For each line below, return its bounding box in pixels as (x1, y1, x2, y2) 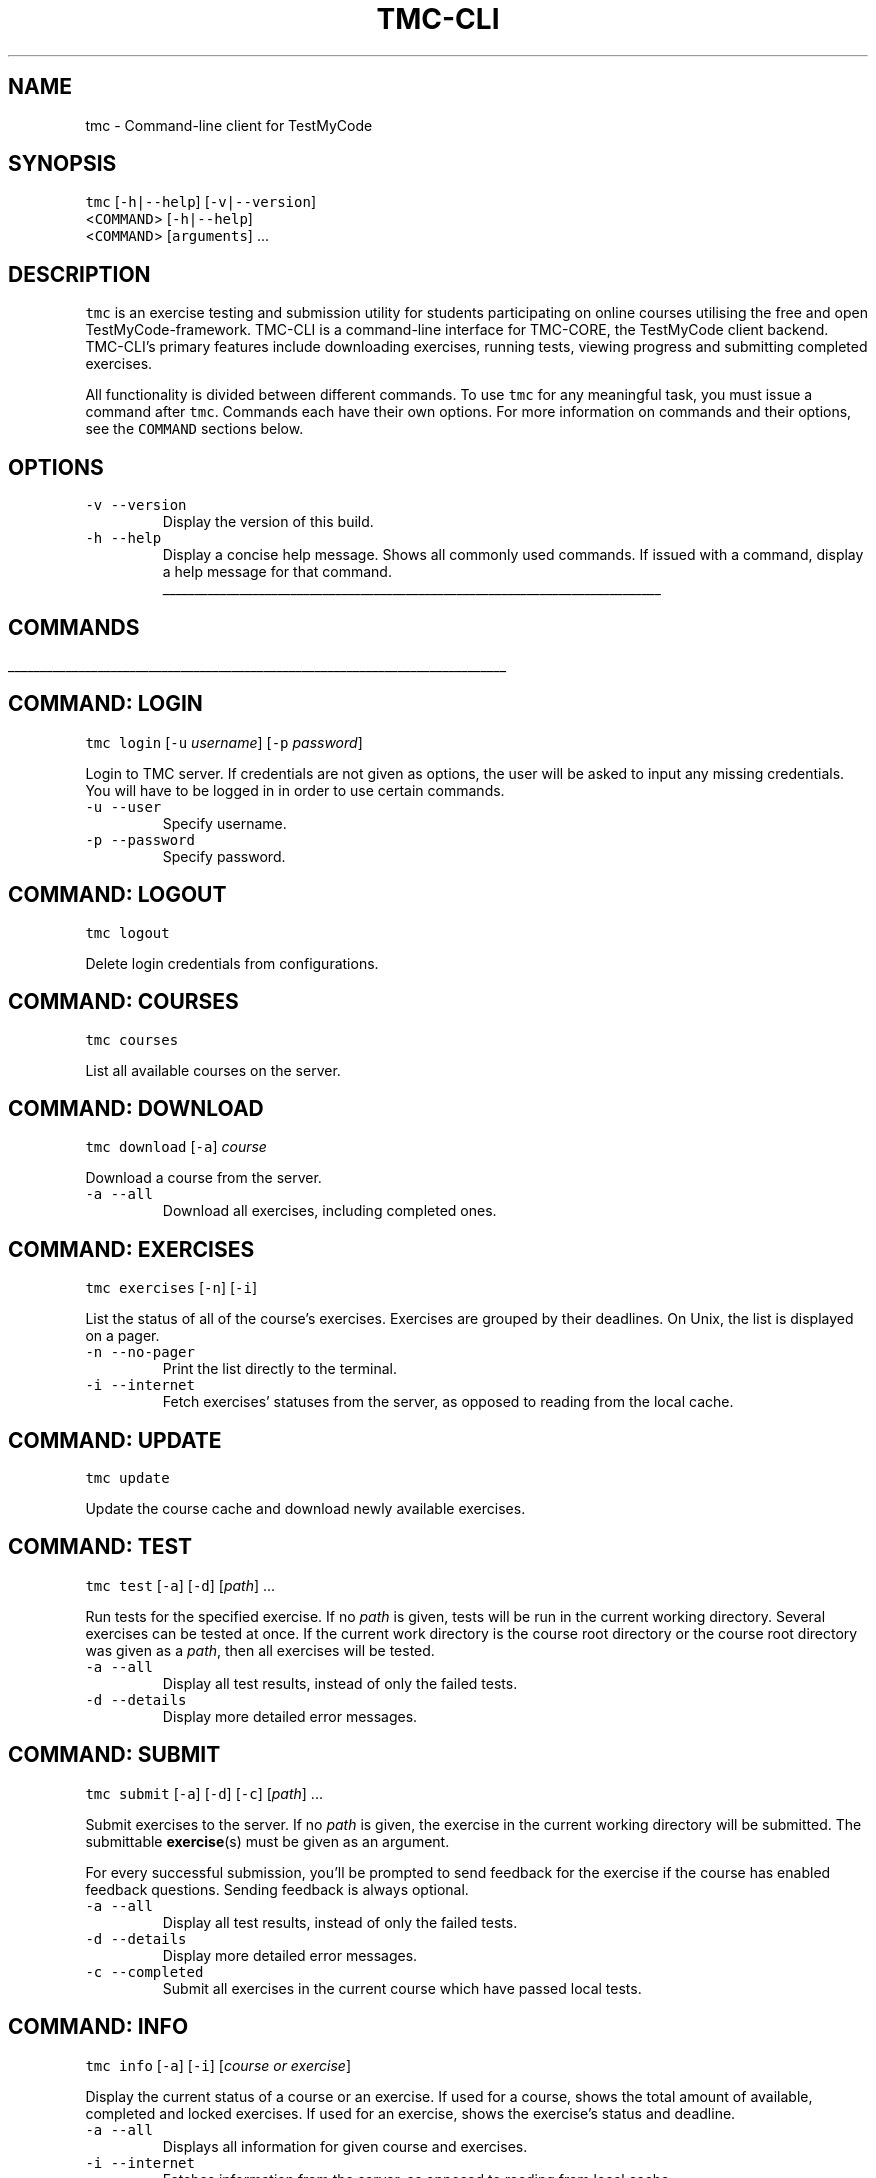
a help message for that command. (162, 563, 392, 581)
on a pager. (85, 1327, 160, 1345)
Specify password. (162, 847, 286, 865)
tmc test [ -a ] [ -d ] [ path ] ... (85, 1576, 276, 1594)
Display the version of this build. (162, 513, 374, 531)
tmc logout (85, 924, 170, 941)
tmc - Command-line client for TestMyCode (85, 116, 373, 134)
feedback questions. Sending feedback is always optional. (85, 1880, 469, 1898)
